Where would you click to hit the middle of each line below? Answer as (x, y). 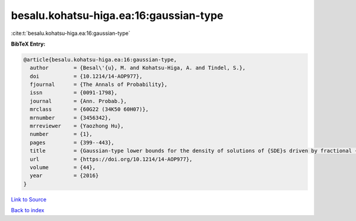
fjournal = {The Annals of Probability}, (99, 85)
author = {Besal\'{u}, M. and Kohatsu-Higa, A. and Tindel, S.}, (138, 68)
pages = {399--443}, (72, 142)
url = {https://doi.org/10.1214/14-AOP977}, (111, 159)
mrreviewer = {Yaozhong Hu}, (77, 126)
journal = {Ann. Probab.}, (78, 101)
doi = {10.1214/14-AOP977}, (86, 76)
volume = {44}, (63, 167)
